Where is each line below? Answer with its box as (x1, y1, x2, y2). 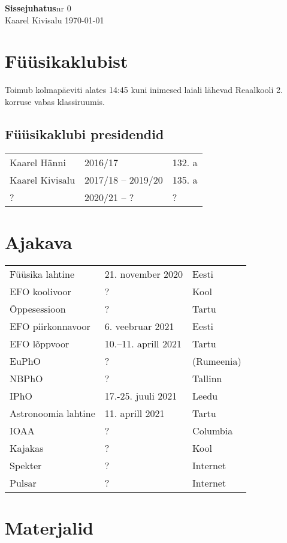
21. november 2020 (104, 266, 183, 281)
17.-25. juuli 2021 (104, 388, 177, 403)
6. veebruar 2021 (104, 319, 174, 333)
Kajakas (10, 440, 44, 455)
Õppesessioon (10, 301, 66, 316)
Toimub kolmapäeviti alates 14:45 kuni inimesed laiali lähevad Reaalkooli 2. (5, 83, 283, 96)
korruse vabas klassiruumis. (5, 95, 105, 107)
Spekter (10, 458, 42, 472)
